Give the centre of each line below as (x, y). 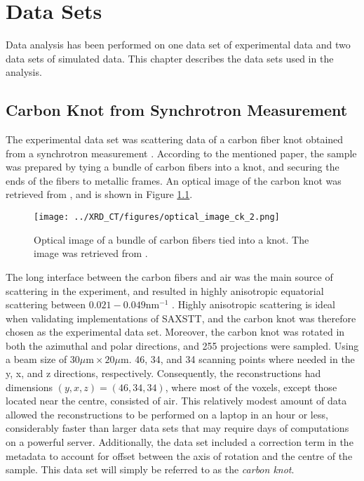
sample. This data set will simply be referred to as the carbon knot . (150, 469)
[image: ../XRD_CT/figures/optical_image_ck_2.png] (157, 217)
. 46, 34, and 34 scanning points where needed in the (242, 359)
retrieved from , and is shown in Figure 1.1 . (99, 194)
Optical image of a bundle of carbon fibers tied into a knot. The (171, 239)
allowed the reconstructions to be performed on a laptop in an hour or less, (167, 414)
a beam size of (36, 359)
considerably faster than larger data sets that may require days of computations (177, 428)
